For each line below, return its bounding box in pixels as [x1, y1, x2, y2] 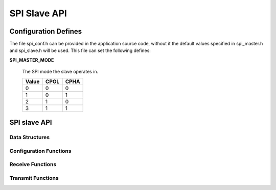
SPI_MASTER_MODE [9, 57, 54, 63]
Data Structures [9, 134, 50, 141]
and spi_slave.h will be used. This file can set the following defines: [9, 47, 151, 53]
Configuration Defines [9, 27, 82, 36]
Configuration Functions [9, 147, 72, 154]
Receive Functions [9, 161, 57, 168]
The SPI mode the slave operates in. [22, 69, 99, 75]
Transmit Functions [9, 174, 59, 181]
